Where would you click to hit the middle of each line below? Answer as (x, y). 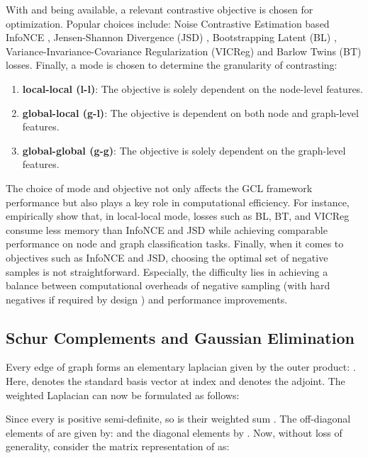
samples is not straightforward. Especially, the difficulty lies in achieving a (167, 271)
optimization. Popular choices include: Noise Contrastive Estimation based (168, 23)
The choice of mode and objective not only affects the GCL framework (159, 188)
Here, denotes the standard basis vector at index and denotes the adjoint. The (175, 381)
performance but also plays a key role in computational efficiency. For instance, (178, 202)
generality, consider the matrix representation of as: (118, 446)
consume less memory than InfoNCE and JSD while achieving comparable (167, 229)
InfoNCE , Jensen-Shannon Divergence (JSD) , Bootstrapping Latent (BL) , (171, 37)
